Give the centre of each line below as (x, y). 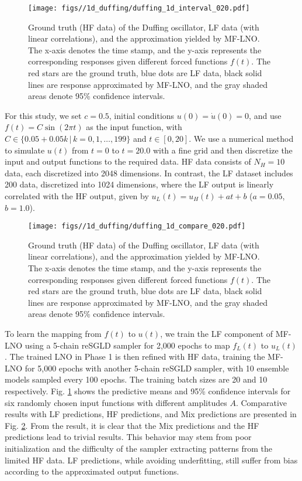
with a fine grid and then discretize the (223, 150)
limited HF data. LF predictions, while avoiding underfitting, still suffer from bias (151, 460)
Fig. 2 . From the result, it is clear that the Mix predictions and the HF (132, 425)
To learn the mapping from (53, 333)
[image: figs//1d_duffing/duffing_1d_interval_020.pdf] (139, 8)
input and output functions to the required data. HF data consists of (128, 161)
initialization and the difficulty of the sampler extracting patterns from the (139, 448)
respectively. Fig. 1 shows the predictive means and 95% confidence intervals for (148, 390)
